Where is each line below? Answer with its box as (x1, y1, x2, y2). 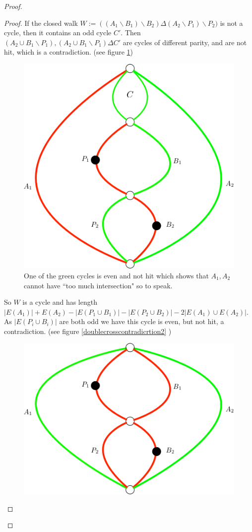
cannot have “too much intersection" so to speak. (24, 280, 173, 290)
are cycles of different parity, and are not (123, 37, 247, 47)
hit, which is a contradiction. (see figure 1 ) (4, 47, 133, 57)
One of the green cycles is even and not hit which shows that (24, 270, 209, 280)
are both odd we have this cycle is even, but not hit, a (59, 316, 224, 327)
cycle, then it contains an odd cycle (4, 27, 112, 38)
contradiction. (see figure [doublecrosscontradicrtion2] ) (4, 326, 172, 336)
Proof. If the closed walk (4, 17, 78, 28)
